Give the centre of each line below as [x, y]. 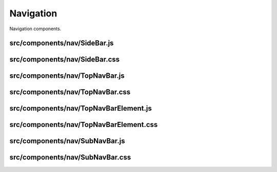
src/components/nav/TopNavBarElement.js [81, 108]
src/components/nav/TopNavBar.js [67, 76]
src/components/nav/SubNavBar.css [70, 157]
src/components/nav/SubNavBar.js [67, 141]
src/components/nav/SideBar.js [62, 43]
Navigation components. [35, 29]
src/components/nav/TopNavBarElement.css [84, 125]
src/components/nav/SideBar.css [65, 60]
